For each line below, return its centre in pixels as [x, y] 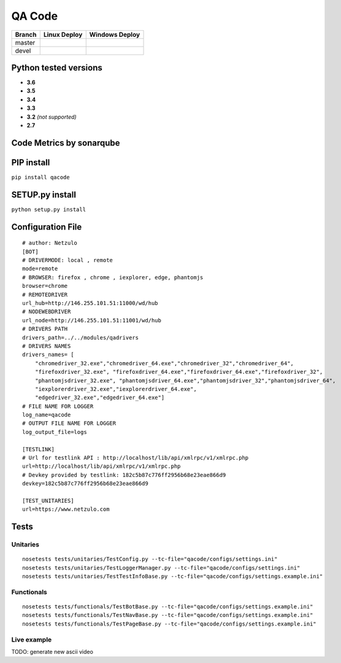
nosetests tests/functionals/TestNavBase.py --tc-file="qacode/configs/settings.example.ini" [168, 615]
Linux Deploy [63, 34]
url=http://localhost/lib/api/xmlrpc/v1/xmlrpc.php [102, 466]
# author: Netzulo [50, 243]
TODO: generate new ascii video [52, 651]
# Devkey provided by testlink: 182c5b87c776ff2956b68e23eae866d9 [124, 475]
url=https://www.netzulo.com [66, 509]
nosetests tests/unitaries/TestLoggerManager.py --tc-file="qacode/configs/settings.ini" [161, 568]
